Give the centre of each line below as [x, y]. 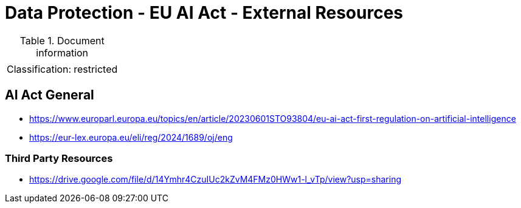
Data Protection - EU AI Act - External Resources [204, 13]
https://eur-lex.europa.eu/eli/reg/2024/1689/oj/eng [131, 137]
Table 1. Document [62, 40]
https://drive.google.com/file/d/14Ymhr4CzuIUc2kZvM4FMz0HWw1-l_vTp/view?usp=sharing [215, 179]
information [62, 52]
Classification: [39, 69]
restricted [96, 69]
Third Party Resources [59, 158]
